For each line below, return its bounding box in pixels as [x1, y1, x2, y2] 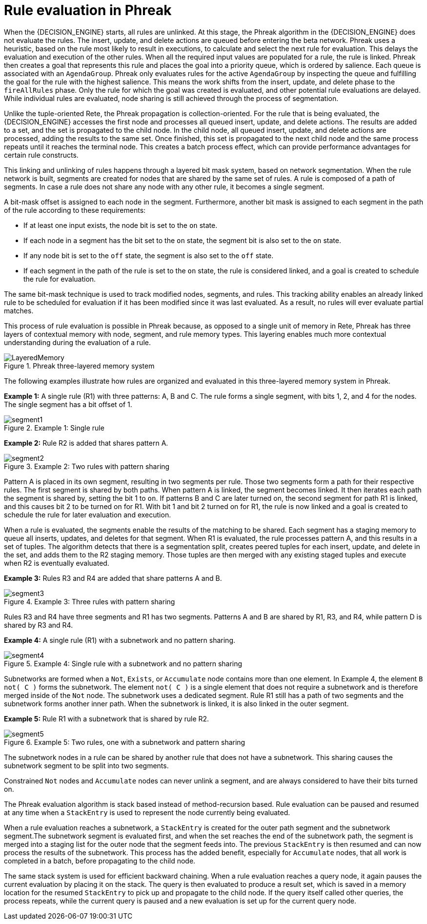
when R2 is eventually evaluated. [4, 558, 109, 567]
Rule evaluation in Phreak [4, 2, 172, 19]
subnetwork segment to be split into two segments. [4, 761, 169, 770]
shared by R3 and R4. [4, 620, 73, 629]
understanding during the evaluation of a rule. [4, 338, 151, 347]
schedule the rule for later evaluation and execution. [4, 510, 171, 519]
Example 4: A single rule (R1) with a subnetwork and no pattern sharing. [4, 636, 236, 644]
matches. [4, 306, 34, 315]
